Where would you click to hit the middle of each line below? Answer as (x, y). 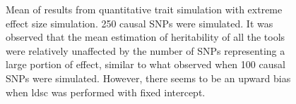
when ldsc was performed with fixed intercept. (106, 92)
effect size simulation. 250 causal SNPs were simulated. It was (140, 23)
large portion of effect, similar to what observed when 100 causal (146, 64)
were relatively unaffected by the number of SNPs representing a (146, 50)
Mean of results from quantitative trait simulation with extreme (144, 9)
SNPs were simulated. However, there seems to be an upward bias (148, 78)
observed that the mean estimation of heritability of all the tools (146, 37)
